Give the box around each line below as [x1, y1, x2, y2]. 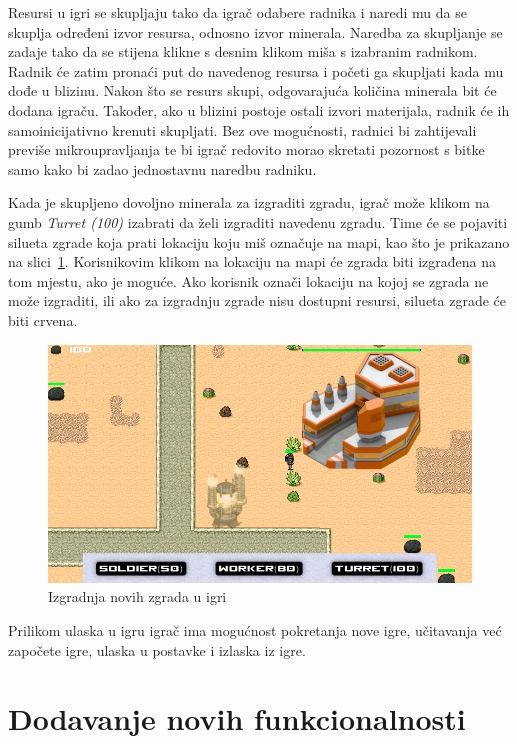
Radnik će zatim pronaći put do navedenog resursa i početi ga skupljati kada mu [8, 60, 504, 81]
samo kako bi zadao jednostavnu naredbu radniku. [8, 158, 317, 179]
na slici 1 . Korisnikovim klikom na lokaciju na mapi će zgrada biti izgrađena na [8, 251, 496, 272]
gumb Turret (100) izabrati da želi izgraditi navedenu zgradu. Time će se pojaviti [8, 211, 508, 232]
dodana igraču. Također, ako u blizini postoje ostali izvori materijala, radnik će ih [8, 99, 510, 120]
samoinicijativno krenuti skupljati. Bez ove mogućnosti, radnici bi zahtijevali [8, 119, 477, 140]
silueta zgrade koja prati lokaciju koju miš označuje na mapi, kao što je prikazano [8, 231, 510, 252]
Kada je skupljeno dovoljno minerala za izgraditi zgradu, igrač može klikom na [8, 192, 490, 213]
